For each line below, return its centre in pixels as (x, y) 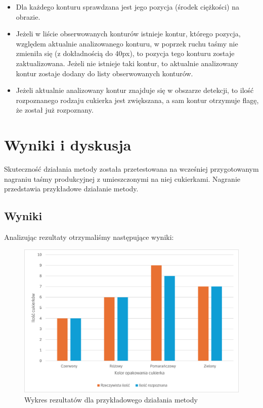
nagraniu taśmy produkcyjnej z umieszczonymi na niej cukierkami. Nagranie (122, 178)
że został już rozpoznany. (55, 110)
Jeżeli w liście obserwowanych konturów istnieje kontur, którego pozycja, (128, 34)
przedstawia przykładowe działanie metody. (71, 189)
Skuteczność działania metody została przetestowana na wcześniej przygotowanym (131, 169)
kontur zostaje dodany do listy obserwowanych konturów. (104, 73)
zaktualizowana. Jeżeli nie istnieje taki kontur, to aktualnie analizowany (127, 63)
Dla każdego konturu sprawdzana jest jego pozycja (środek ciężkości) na (128, 7)
